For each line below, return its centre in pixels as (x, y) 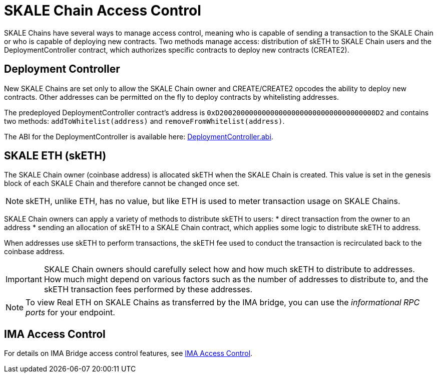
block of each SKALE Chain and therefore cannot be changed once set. (122, 183)
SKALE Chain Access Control (103, 11)
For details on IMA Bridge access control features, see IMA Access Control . (128, 353)
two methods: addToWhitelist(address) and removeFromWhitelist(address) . (144, 121)
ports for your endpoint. (70, 313)
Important (24, 279)
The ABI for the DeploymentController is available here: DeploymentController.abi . (139, 136)
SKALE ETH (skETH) (55, 156)
